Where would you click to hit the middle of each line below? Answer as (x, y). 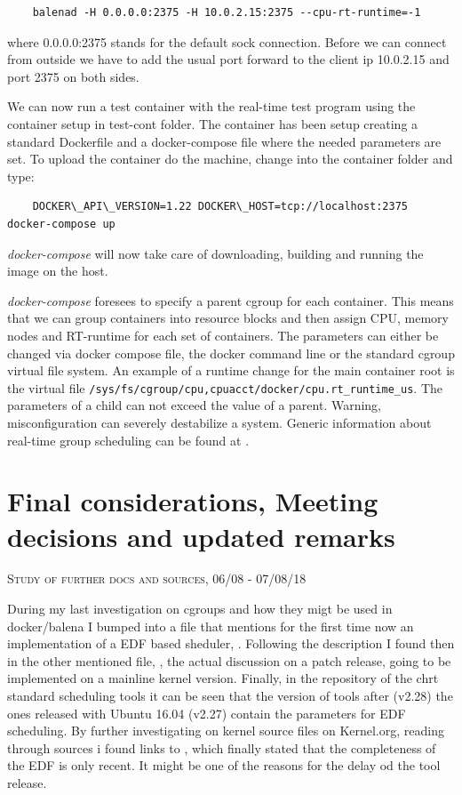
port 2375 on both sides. (73, 76)
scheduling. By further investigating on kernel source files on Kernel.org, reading (226, 731)
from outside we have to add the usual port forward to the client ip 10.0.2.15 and (228, 59)
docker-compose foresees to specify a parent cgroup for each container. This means (231, 300)
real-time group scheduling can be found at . (128, 440)
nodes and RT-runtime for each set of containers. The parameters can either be (223, 335)
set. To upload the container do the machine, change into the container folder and (230, 159)
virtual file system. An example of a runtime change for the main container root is (231, 370)
